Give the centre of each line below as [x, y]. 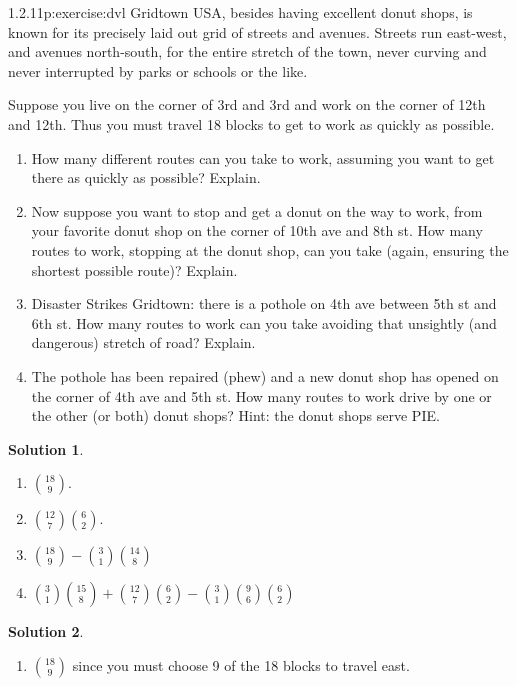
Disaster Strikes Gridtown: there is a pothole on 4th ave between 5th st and [264, 303]
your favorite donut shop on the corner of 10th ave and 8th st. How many [257, 230]
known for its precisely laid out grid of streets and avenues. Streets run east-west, [257, 31]
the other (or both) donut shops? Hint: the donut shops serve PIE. [235, 415]
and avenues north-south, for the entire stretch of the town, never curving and [247, 51]
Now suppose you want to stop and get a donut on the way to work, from [257, 210]
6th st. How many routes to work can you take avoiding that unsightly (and [264, 322]
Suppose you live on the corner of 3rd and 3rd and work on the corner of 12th [247, 104]
